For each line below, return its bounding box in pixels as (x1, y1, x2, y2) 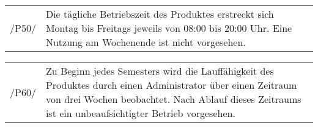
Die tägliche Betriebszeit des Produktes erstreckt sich (45, 7, 274, 21)
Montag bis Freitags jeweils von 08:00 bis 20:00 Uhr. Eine (45, 21, 292, 35)
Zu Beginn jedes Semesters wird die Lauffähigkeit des (45, 64, 274, 78)
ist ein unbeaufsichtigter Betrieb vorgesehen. (45, 106, 235, 120)
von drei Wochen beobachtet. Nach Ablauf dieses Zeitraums (45, 92, 301, 106)
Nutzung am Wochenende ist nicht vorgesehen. (45, 35, 246, 49)
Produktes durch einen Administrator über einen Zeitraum (45, 78, 297, 92)
